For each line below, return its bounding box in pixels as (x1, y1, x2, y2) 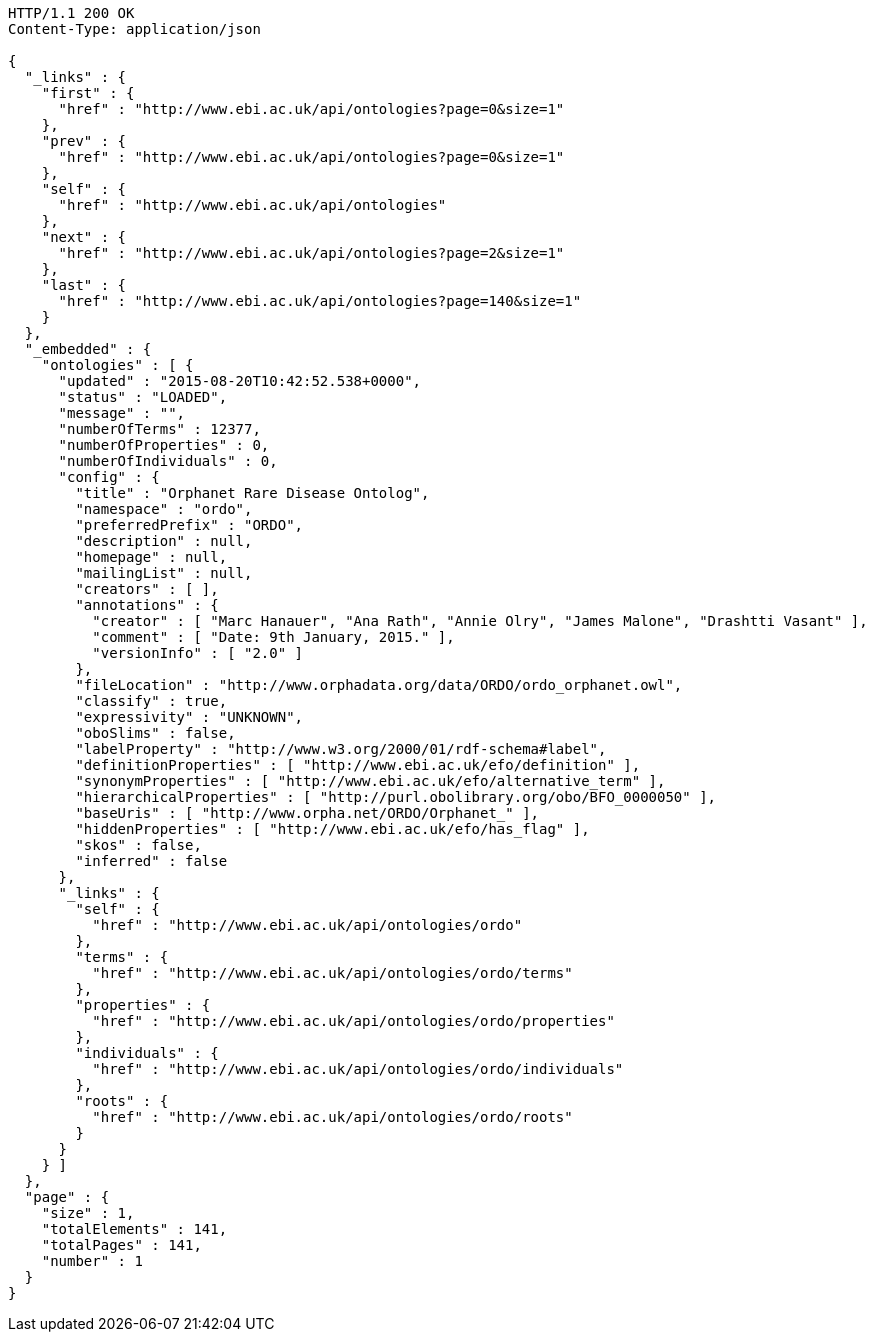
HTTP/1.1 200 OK (8, 5, 135, 21)
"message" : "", (58, 405, 186, 421)
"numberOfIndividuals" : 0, (58, 453, 278, 469)
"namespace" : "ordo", (75, 501, 253, 517)
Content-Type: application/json (8, 21, 261, 37)
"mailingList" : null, (75, 565, 253, 581)
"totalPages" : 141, (41, 1237, 202, 1253)
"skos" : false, (75, 837, 202, 853)
